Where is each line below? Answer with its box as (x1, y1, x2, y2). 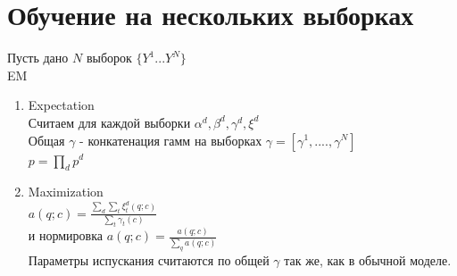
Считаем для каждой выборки (28, 113, 191, 131)
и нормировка (28, 226, 103, 245)
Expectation (28, 96, 95, 114)
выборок (86, 48, 132, 67)
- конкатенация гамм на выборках (79, 130, 262, 149)
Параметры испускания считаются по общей (28, 250, 270, 269)
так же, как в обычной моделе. (284, 250, 452, 269)
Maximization (28, 182, 104, 201)
